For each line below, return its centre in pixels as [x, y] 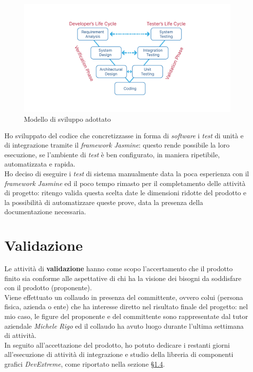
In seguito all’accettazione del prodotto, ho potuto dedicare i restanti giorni [117, 344]
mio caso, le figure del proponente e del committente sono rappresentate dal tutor [126, 316]
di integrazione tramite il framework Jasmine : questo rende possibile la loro [117, 145]
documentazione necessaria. [45, 212]
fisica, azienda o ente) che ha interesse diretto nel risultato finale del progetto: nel [126, 307]
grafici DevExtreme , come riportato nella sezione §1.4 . [85, 363]
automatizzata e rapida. [40, 164]
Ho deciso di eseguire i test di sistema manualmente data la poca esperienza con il [127, 173]
